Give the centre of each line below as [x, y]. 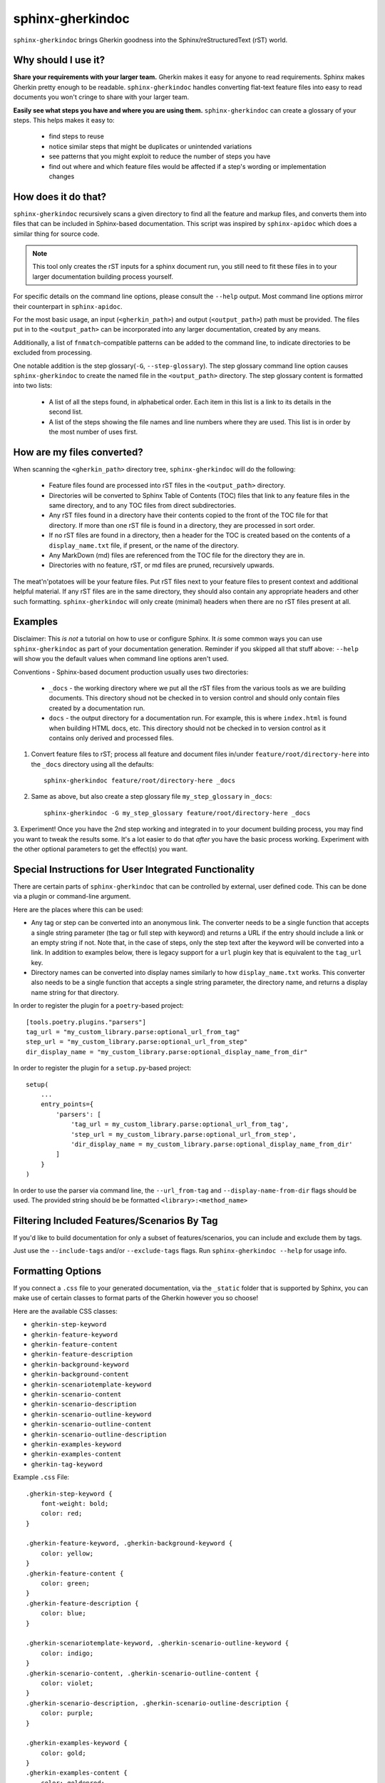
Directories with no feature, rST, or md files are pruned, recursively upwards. [161, 565]
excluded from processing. [53, 352]
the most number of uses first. [93, 431]
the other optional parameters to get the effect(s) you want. [101, 849]
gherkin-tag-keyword [67, 1464]
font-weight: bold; [75, 1503]
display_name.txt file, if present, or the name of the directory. [144, 545]
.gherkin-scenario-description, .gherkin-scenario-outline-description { [158, 1703]
